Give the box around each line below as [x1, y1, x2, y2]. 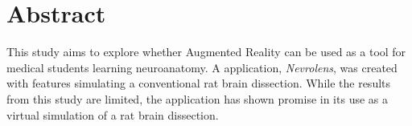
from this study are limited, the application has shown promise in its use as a [6, 90, 388, 107]
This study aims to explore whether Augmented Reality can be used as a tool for [6, 43, 406, 60]
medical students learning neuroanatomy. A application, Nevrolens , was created [6, 59, 398, 75]
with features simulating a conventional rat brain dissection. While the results [6, 75, 391, 91]
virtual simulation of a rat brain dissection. [6, 106, 219, 123]
